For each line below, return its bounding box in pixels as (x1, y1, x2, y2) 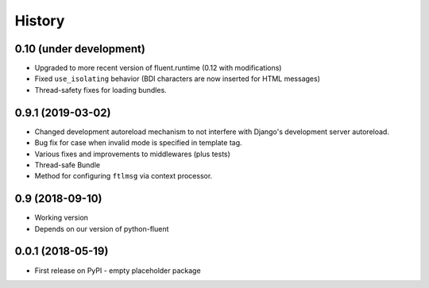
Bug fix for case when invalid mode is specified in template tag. (34, 138, 242, 148)
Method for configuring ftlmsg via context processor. (34, 171, 213, 181)
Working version (34, 213, 89, 222)
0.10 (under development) (14, 42, 146, 56)
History (14, 12, 65, 29)
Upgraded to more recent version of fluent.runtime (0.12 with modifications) (34, 63, 282, 73)
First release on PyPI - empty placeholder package (34, 266, 202, 275)
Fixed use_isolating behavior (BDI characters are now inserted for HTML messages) (34, 74, 321, 83)
